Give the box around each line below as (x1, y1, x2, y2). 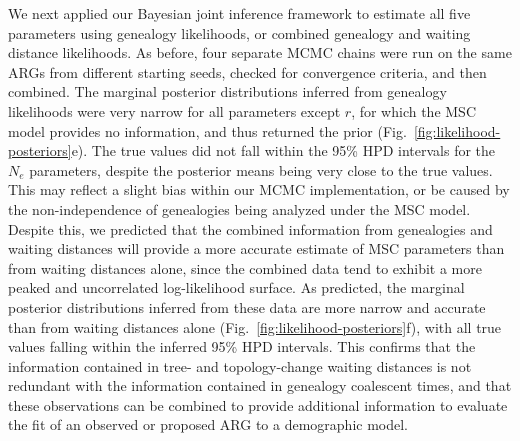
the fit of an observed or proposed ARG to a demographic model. (8, 414, 408, 435)
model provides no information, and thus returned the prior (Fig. (8, 120, 407, 141)
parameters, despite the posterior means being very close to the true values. (29, 159, 493, 180)
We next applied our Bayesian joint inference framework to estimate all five (8, 3, 471, 23)
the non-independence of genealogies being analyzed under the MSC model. (8, 198, 471, 219)
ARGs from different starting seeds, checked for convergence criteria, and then (8, 61, 487, 82)
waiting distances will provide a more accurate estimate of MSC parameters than (8, 238, 505, 259)
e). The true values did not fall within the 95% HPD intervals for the (71, 140, 496, 161)
